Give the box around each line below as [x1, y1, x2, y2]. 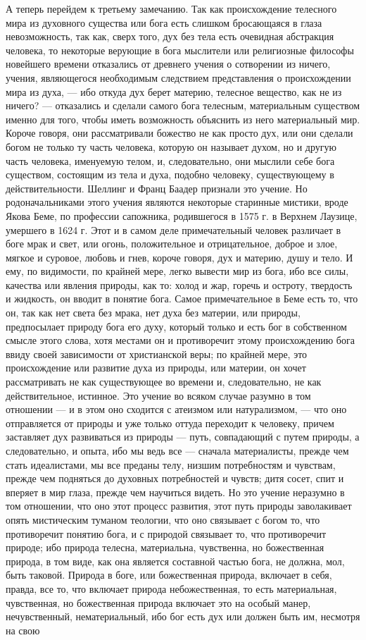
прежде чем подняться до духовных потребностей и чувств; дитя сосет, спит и [6, 471, 344, 486]
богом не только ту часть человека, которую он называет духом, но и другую [6, 139, 336, 154]
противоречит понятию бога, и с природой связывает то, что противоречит [6, 526, 327, 541]
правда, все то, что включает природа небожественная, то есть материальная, [6, 581, 337, 596]
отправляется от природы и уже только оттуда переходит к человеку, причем [6, 415, 334, 430]
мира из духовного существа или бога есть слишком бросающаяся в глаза [6, 15, 322, 30]
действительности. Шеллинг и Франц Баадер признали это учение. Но [6, 180, 308, 195]
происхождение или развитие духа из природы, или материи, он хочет [6, 360, 306, 375]
